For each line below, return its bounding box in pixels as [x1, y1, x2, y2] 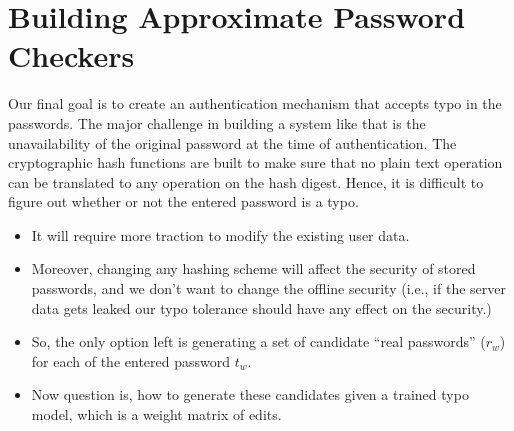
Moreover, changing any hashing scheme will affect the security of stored [31, 258, 476, 279]
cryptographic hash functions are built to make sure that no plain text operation [8, 152, 503, 173]
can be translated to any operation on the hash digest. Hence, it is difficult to [8, 171, 484, 192]
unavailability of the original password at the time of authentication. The [8, 132, 457, 153]
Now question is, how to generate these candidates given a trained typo [31, 384, 469, 405]
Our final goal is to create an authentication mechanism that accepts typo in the [8, 93, 502, 114]
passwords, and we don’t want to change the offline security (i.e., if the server [31, 278, 506, 299]
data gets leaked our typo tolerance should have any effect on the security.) [31, 297, 492, 318]
